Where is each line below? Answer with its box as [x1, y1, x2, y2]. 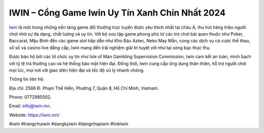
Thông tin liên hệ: [9, 76, 44, 82]
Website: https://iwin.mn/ [9, 112, 60, 118]
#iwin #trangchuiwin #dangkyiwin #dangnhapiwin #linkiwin [9, 121, 129, 127]
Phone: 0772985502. [9, 94, 52, 100]
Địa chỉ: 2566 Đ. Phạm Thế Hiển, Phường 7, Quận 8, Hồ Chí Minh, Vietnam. [9, 85, 159, 91]
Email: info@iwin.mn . [9, 103, 51, 109]
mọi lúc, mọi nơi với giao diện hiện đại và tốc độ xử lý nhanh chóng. [9, 67, 145, 73]
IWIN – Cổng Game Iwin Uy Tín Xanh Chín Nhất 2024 [9, 7, 226, 18]
